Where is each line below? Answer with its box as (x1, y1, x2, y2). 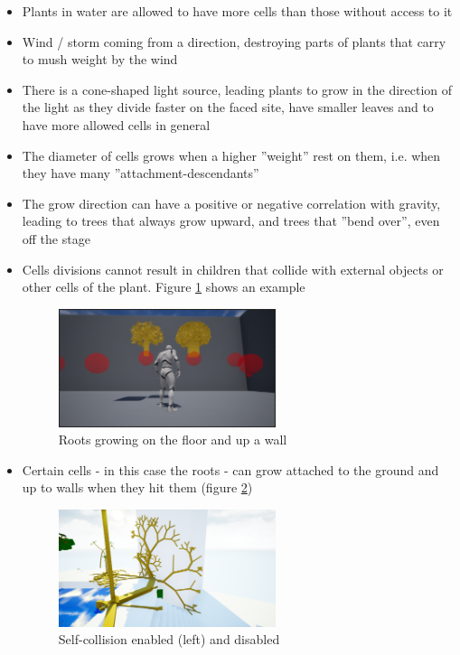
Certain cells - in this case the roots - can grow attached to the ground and (22, 460, 439, 479)
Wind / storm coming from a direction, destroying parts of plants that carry (22, 32, 446, 51)
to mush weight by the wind (22, 50, 178, 69)
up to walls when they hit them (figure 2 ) (22, 478, 253, 497)
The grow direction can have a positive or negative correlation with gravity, (22, 193, 441, 212)
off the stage (22, 229, 90, 248)
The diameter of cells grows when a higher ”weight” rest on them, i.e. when (22, 145, 441, 164)
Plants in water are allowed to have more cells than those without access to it (22, 2, 453, 20)
